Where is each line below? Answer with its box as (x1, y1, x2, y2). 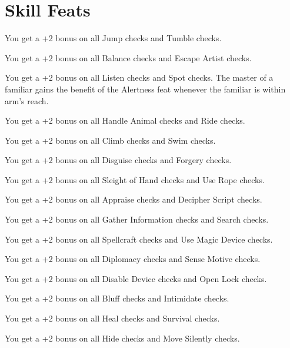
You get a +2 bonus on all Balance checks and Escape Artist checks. (5, 51, 252, 64)
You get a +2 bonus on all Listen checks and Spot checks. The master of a (5, 71, 274, 84)
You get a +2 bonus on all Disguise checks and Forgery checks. (5, 154, 232, 166)
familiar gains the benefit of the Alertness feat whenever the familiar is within (5, 82, 286, 95)
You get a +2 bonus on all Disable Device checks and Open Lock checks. (5, 272, 267, 284)
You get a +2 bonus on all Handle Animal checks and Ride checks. (5, 114, 245, 127)
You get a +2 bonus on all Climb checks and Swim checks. (5, 134, 216, 146)
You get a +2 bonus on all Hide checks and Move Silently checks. (5, 332, 240, 344)
